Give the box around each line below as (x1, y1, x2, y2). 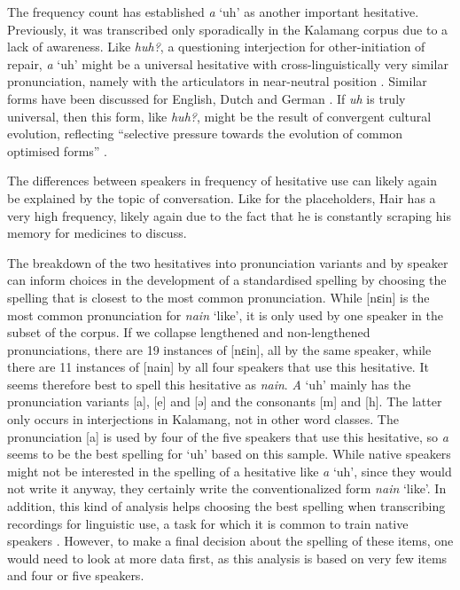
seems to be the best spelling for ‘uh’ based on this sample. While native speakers (7, 444, 451, 463)
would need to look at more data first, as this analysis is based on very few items (7, 548, 448, 567)
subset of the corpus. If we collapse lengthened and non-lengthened (7, 323, 370, 342)
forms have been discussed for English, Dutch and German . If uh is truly (7, 89, 406, 107)
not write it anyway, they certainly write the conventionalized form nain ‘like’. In (7, 479, 447, 498)
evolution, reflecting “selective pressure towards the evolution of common (7, 124, 403, 143)
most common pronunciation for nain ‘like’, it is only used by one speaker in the (7, 305, 443, 324)
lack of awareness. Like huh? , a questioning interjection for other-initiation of (7, 37, 425, 56)
